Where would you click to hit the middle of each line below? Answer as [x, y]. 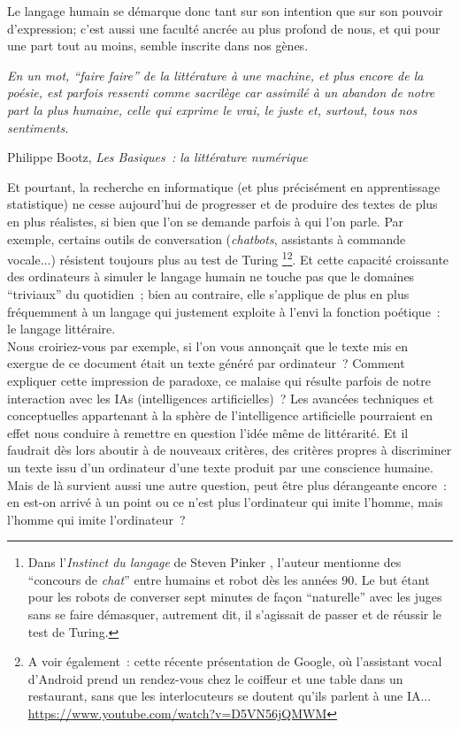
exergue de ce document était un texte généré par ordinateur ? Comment [206, 363]
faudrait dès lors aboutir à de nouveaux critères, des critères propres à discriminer [230, 450]
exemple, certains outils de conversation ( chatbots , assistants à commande [207, 238]
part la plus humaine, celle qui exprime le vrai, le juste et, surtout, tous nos [212, 109]
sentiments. [38, 127]
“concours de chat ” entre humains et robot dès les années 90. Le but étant [229, 579]
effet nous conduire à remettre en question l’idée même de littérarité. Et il [208, 432]
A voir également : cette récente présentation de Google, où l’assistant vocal [235, 661]
